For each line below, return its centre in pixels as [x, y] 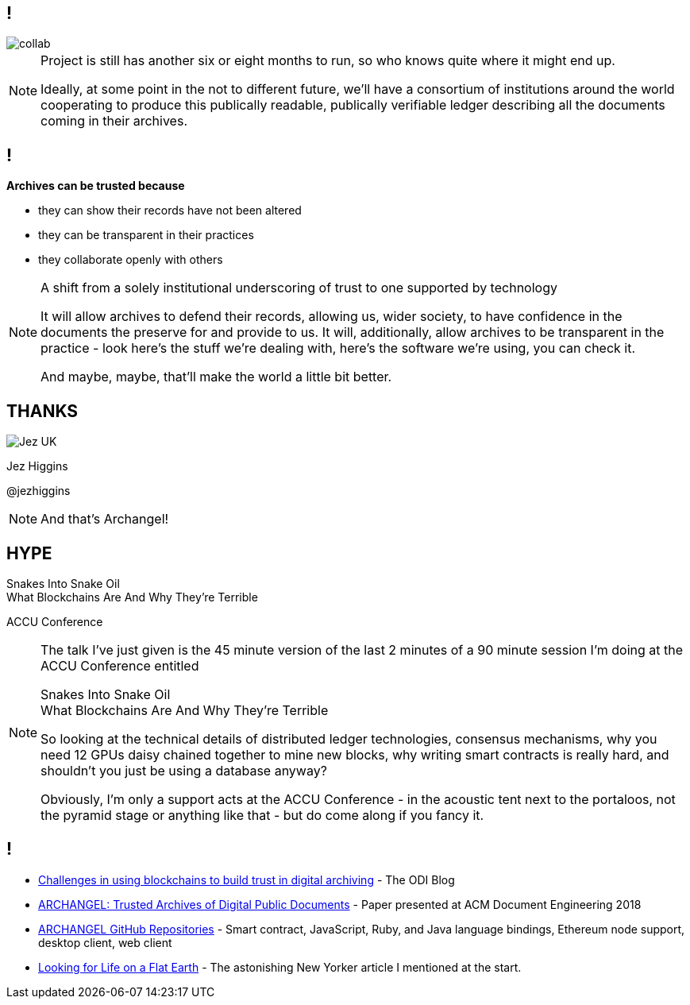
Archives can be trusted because [96, 186]
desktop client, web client [105, 942]
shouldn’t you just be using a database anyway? [184, 770]
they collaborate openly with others [131, 260]
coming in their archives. [114, 121]
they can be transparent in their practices [146, 235]
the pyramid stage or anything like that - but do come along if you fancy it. [262, 815]
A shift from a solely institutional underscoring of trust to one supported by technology [299, 288]
